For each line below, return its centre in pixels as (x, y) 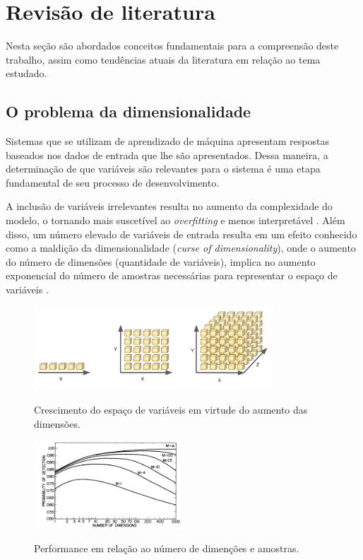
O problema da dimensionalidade (129, 111)
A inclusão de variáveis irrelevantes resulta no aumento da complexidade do (169, 206)
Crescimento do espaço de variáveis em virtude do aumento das (171, 410)
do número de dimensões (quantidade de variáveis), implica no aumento (161, 261)
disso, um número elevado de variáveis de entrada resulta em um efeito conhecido (181, 234)
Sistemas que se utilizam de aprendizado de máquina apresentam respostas (167, 141)
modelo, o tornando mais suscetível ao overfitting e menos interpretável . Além (175, 220)
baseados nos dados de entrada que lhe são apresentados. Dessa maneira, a (167, 154)
